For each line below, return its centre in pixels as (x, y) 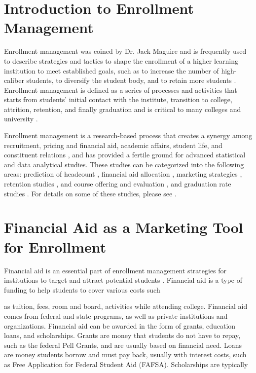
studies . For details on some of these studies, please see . (90, 193)
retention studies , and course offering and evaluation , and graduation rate (118, 184)
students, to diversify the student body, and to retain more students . (131, 80)
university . (21, 119)
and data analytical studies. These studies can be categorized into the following (124, 164)
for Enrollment (55, 246)
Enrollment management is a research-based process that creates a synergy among (128, 135)
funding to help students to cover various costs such (82, 289)
